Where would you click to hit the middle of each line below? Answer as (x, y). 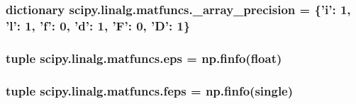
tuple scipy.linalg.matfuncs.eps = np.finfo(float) (144, 58)
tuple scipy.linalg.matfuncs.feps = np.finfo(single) (150, 90)
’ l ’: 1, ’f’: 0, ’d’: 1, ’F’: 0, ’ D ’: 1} (98, 25)
